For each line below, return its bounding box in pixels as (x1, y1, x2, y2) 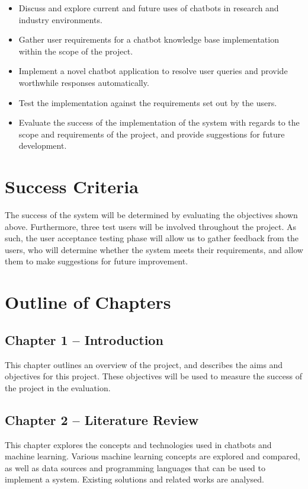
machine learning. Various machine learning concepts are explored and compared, (5, 450, 300, 462)
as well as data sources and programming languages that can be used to (5, 461, 265, 474)
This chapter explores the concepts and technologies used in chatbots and (5, 438, 272, 450)
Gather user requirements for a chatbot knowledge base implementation (18, 33, 279, 46)
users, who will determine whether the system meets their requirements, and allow (5, 243, 303, 255)
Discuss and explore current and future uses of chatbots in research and (18, 2, 279, 14)
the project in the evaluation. (5, 381, 111, 394)
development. (18, 139, 67, 152)
